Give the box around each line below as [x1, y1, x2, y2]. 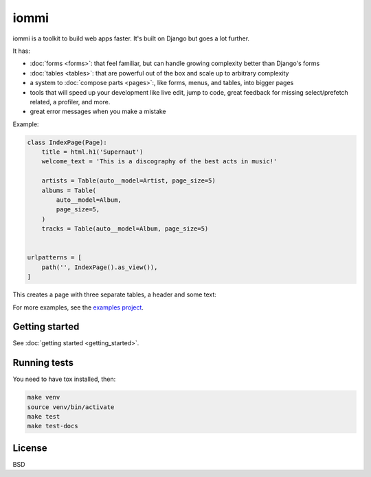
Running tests [12, 357, 74, 369]
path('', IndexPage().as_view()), [41, 263, 158, 271]
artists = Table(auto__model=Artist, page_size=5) [41, 177, 216, 185]
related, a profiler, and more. [30, 97, 111, 106]
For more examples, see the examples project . [12, 303, 144, 312]
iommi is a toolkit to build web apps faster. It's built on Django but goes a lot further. [12, 34, 250, 43]
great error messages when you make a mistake [30, 107, 166, 116]
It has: [12, 47, 31, 55]
